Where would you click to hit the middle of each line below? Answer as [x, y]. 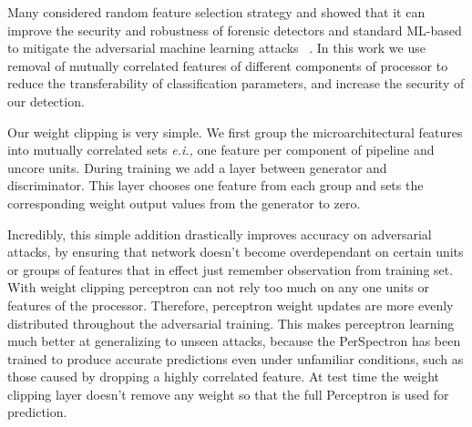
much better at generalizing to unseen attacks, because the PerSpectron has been [234, 341]
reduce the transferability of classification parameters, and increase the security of [236, 83]
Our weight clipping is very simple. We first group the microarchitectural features [235, 132]
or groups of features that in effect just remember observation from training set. [231, 269]
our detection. [46, 101]
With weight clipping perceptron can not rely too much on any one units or [219, 287]
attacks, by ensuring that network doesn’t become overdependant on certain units [236, 252]
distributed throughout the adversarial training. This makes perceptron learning [231, 323]
